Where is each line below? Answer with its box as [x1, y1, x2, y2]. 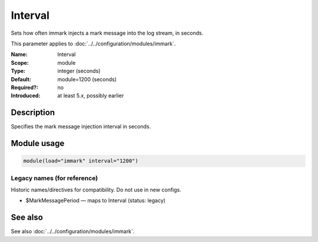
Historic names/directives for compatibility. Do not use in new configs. [11, 186, 182, 193]
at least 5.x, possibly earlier [57, 92, 124, 100]
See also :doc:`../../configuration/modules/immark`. [11, 228, 135, 235]
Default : [11, 75, 32, 82]
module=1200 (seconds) [57, 75, 117, 82]
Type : [11, 68, 26, 75]
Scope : [11, 59, 29, 66]
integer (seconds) [57, 68, 101, 75]
